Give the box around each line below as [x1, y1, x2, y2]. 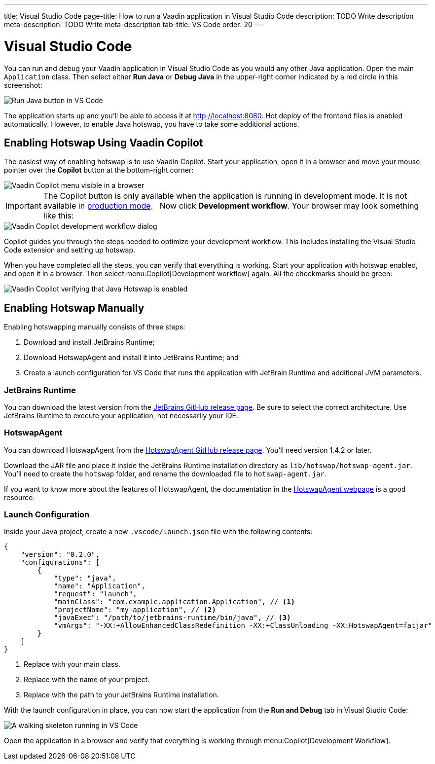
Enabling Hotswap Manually [4, 301, 145, 314]
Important [5, 201, 41, 211]
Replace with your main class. [24, 660, 120, 669]
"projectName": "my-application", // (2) [54, 606, 216, 614]
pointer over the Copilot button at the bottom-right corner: [4, 166, 194, 175]
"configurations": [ [20, 558, 100, 567]
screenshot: [4, 80, 42, 89]
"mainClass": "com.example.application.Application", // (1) [54, 598, 295, 606]
